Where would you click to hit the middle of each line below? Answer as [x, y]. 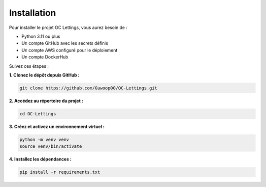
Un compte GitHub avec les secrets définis [65, 43]
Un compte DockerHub [45, 57]
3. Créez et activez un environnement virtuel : [57, 126]
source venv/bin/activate [51, 147]
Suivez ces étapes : [29, 66]
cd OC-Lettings [38, 114]
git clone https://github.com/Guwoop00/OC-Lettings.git [88, 88]
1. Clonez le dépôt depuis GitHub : [44, 75]
